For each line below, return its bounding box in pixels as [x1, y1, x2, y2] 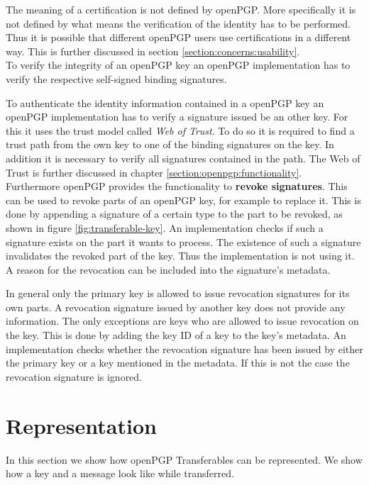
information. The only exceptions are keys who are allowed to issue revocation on [6, 313, 359, 328]
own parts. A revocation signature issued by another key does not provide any [6, 299, 346, 314]
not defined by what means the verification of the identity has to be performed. [6, 16, 351, 30]
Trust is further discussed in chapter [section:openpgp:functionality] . [6, 165, 302, 179]
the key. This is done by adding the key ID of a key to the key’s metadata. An [6, 328, 346, 342]
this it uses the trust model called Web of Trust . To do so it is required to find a [6, 123, 355, 138]
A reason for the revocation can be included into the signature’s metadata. [6, 262, 331, 277]
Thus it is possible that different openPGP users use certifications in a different [6, 30, 351, 45]
